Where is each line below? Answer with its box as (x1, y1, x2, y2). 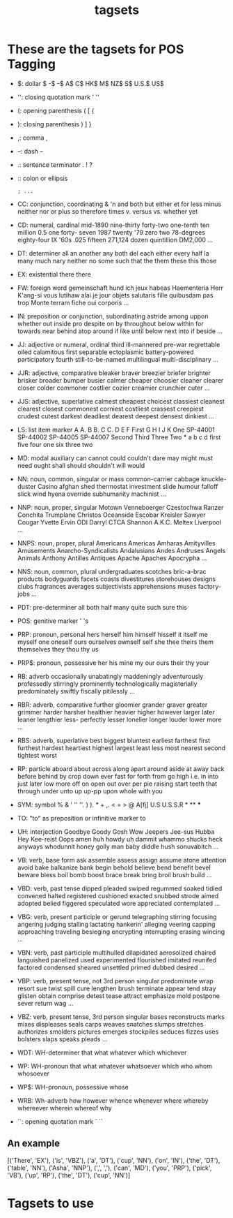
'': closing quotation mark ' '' (17, 93, 99, 101)
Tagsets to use (7, 1195, 94, 1211)
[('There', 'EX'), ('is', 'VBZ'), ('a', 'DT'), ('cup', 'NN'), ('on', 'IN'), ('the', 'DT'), (7, 1156, 220, 1164)
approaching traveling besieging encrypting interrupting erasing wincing (17, 927, 225, 936)
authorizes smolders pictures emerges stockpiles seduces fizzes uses (17, 1027, 219, 1036)
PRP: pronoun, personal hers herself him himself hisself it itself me (17, 630, 209, 638)
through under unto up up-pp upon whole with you (17, 786, 163, 795)
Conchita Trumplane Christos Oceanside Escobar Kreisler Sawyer (17, 511, 206, 519)
